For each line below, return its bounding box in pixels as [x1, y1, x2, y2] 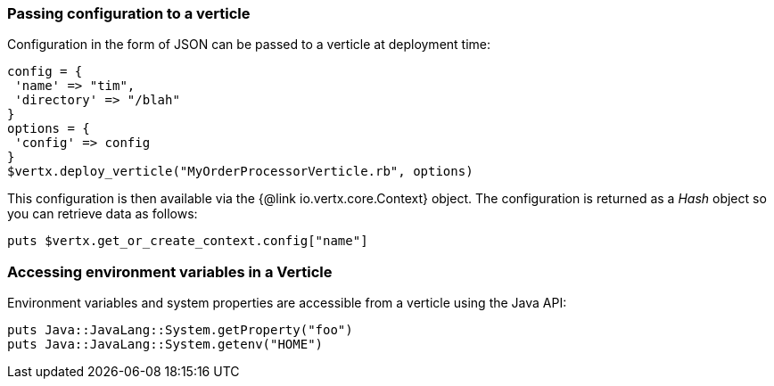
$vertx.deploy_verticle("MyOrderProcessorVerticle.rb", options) [7, 164, 473, 179]
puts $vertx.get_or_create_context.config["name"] [7, 234, 368, 249]
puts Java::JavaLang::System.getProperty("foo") [7, 323, 353, 338]
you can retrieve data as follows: [7, 206, 198, 222]
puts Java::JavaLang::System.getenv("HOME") [7, 337, 324, 352]
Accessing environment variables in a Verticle [7, 262, 333, 281]
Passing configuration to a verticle [7, 4, 251, 22]
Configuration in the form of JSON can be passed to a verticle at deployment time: [7, 37, 491, 53]
